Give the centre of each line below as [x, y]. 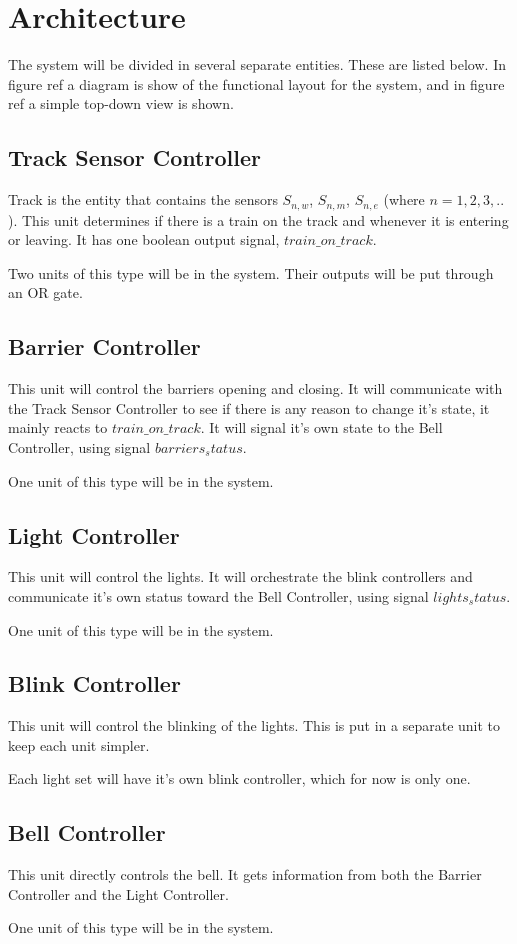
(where [404, 199]
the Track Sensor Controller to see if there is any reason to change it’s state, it [249, 407]
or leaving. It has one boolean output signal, [144, 239]
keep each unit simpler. [79, 744]
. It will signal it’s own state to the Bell [321, 427]
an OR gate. [45, 292]
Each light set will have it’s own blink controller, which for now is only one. [239, 778]
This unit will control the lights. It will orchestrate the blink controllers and [240, 576]
